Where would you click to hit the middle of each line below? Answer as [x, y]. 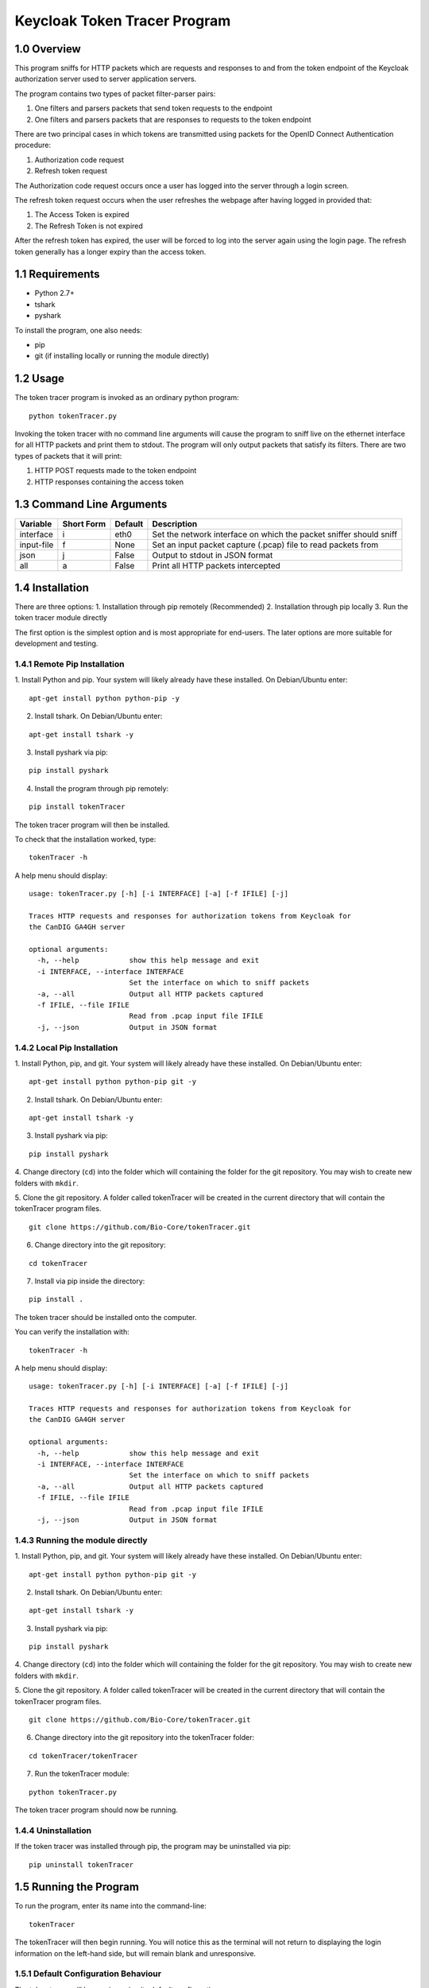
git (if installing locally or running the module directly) [122, 356]
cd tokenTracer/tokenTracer [83, 1756]
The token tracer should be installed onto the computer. [106, 1317]
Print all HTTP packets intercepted [216, 565]
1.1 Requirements [57, 274]
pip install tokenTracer [77, 807]
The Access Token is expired [82, 215]
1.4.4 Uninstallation [53, 1831]
